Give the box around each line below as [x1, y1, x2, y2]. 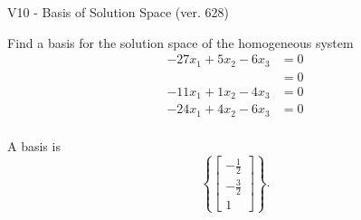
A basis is [7, 136, 61, 155]
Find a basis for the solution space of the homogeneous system [7, 33, 354, 52]
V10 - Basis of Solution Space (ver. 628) [7, 3, 229, 21]
